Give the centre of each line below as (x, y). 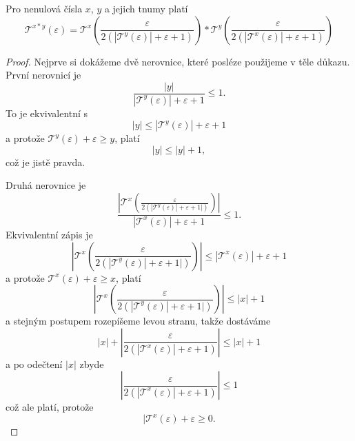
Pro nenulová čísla (44, 8)
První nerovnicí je (43, 75)
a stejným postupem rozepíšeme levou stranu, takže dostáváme (138, 321)
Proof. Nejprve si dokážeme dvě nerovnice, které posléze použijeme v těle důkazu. (178, 61)
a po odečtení (34, 363)
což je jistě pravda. (45, 162)
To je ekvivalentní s (47, 113)
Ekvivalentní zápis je (49, 234)
